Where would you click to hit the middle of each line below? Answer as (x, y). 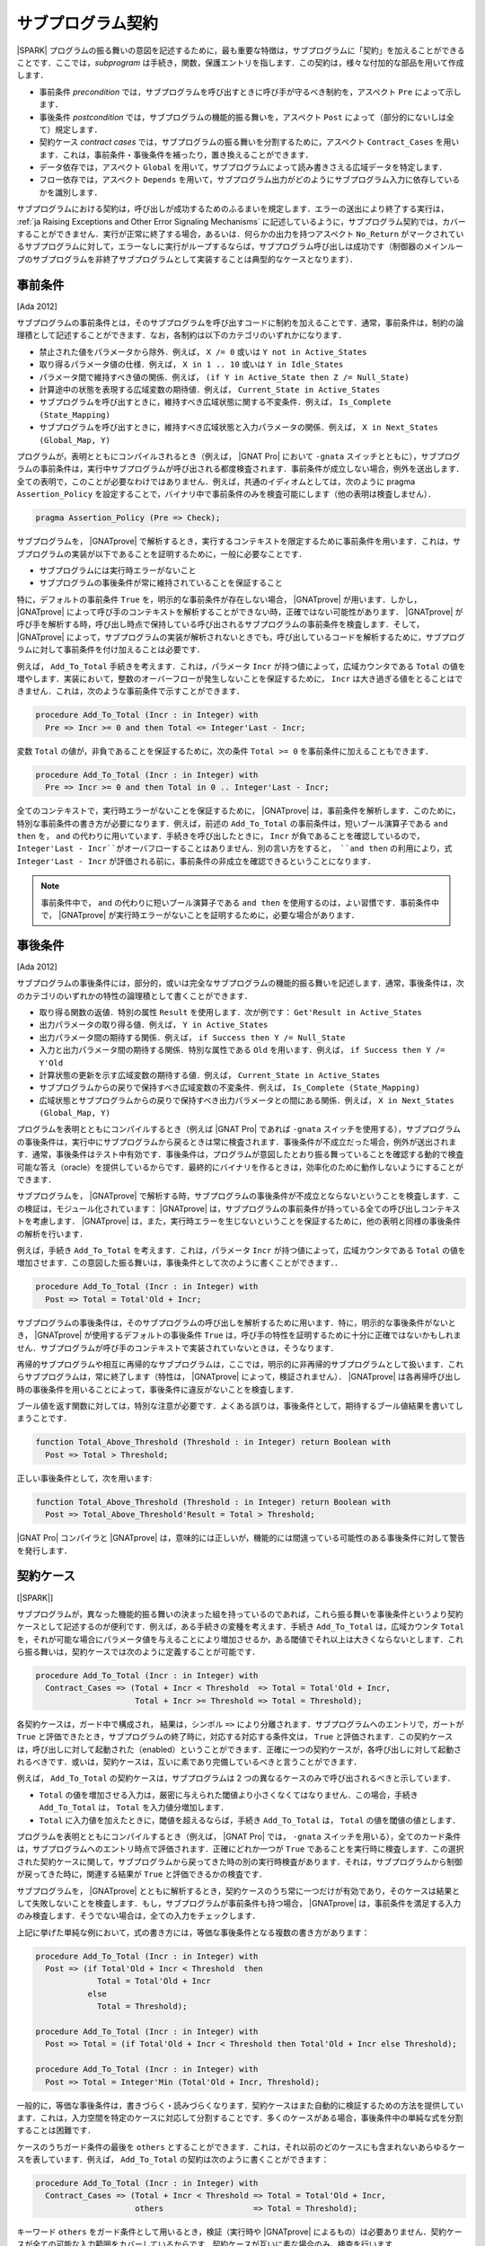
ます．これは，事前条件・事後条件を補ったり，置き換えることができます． (176, 155)
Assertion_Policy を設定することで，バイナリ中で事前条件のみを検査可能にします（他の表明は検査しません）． (226, 494)
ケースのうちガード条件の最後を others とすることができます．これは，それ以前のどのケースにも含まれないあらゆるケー (241, 2146)
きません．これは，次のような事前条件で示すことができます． (131, 691)
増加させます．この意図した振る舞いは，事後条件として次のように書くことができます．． (180, 1263)
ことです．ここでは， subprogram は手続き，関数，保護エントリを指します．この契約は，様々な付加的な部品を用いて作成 (240, 62)
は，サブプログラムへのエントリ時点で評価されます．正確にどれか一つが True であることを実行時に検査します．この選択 (240, 1849)
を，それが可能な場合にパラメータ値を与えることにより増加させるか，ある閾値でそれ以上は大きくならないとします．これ (240, 1639)
